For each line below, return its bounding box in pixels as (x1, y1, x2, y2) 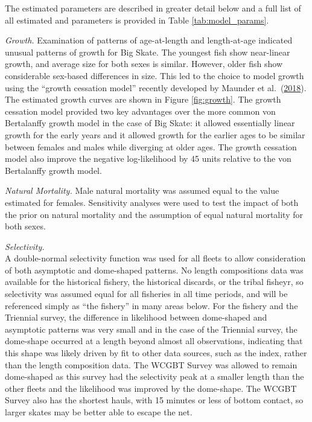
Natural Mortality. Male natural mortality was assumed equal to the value (5, 184, 279, 197)
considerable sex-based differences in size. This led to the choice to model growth (5, 69, 304, 82)
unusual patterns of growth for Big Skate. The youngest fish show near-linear (5, 45, 290, 58)
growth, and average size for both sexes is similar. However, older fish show (5, 57, 282, 70)
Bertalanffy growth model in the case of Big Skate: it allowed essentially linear (5, 117, 295, 129)
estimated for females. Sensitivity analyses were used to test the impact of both (5, 196, 299, 208)
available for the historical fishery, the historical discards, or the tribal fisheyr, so (5, 275, 304, 288)
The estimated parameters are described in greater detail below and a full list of (5, 2, 301, 14)
